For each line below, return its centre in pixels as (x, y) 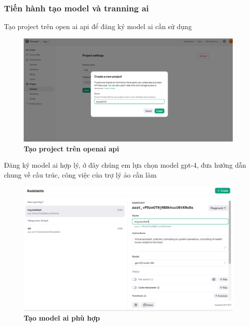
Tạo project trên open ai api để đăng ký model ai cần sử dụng (98, 26)
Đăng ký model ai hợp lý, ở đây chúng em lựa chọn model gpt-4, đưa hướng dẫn (125, 165)
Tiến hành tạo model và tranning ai (76, 8)
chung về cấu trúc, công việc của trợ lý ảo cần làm (80, 174)
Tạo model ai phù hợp (62, 318)
